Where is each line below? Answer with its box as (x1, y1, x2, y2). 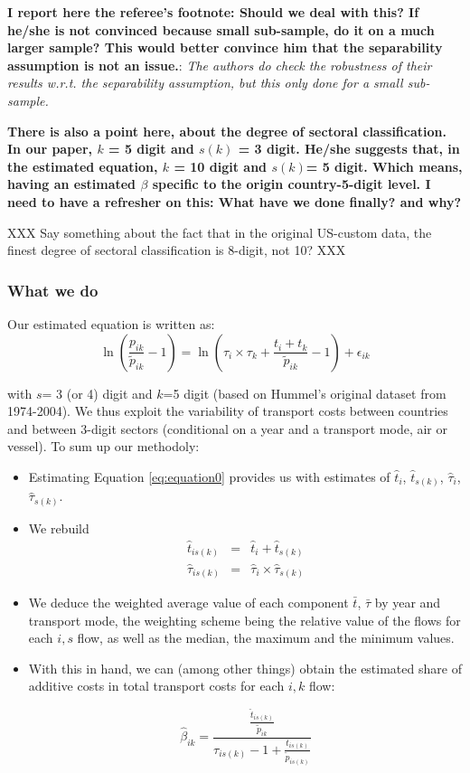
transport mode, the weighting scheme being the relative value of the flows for (28, 610, 461, 629)
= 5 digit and (108, 139, 194, 158)
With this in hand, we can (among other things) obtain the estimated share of (28, 658, 462, 677)
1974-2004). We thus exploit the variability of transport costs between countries (7, 401, 448, 420)
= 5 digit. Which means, (305, 156, 463, 175)
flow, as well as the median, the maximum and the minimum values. (77, 628, 455, 647)
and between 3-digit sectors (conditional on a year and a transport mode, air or (7, 419, 447, 438)
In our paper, (7, 139, 93, 158)
